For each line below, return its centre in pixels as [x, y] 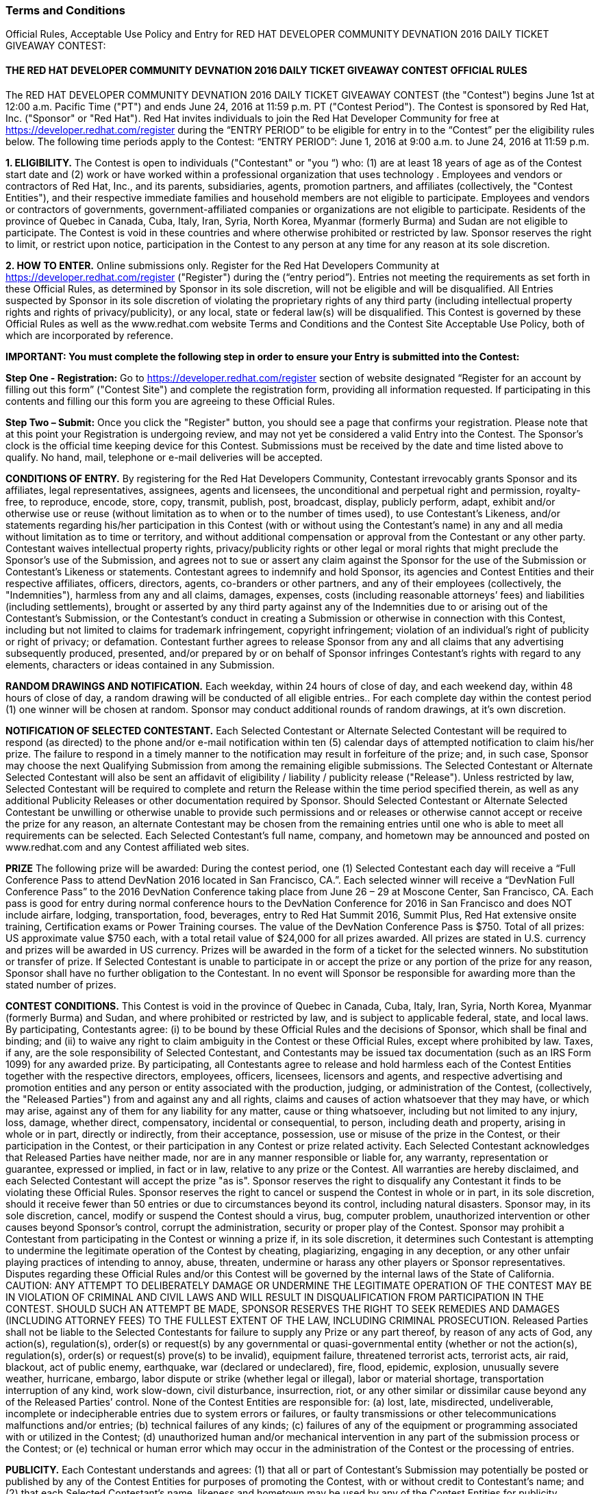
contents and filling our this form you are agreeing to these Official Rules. [171, 401]
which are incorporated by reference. [89, 335]
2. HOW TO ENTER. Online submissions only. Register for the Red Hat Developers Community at [223, 265]
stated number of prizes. [61, 984]
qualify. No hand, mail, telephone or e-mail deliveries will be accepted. [164, 457]
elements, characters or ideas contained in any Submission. [140, 664]
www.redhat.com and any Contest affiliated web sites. [127, 847]
